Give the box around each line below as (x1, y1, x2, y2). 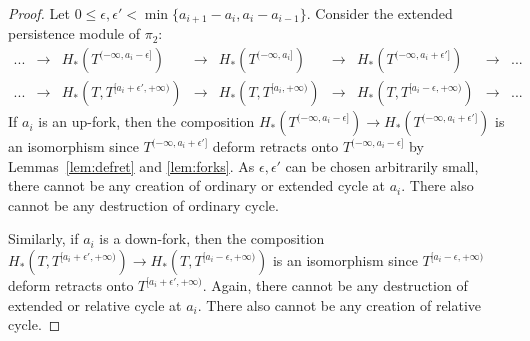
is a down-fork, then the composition (99, 228, 325, 249)
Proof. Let (8, 3, 70, 23)
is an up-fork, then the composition (38, 111, 255, 132)
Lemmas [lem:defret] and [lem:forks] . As (8, 155, 255, 176)
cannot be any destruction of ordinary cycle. (8, 194, 279, 215)
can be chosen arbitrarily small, (285, 155, 479, 176)
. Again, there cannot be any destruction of (202, 275, 468, 296)
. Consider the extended (306, 3, 453, 23)
